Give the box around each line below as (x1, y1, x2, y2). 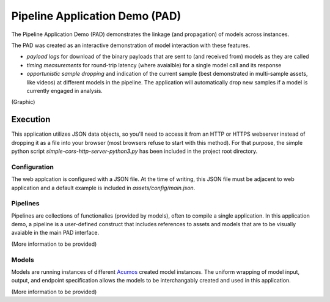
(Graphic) (11, 98, 35, 106)
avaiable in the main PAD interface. (11, 229, 100, 237)
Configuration (11, 163, 54, 171)
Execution (11, 114, 51, 125)
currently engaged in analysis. (26, 87, 103, 94)
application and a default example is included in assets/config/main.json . (11, 184, 196, 191)
